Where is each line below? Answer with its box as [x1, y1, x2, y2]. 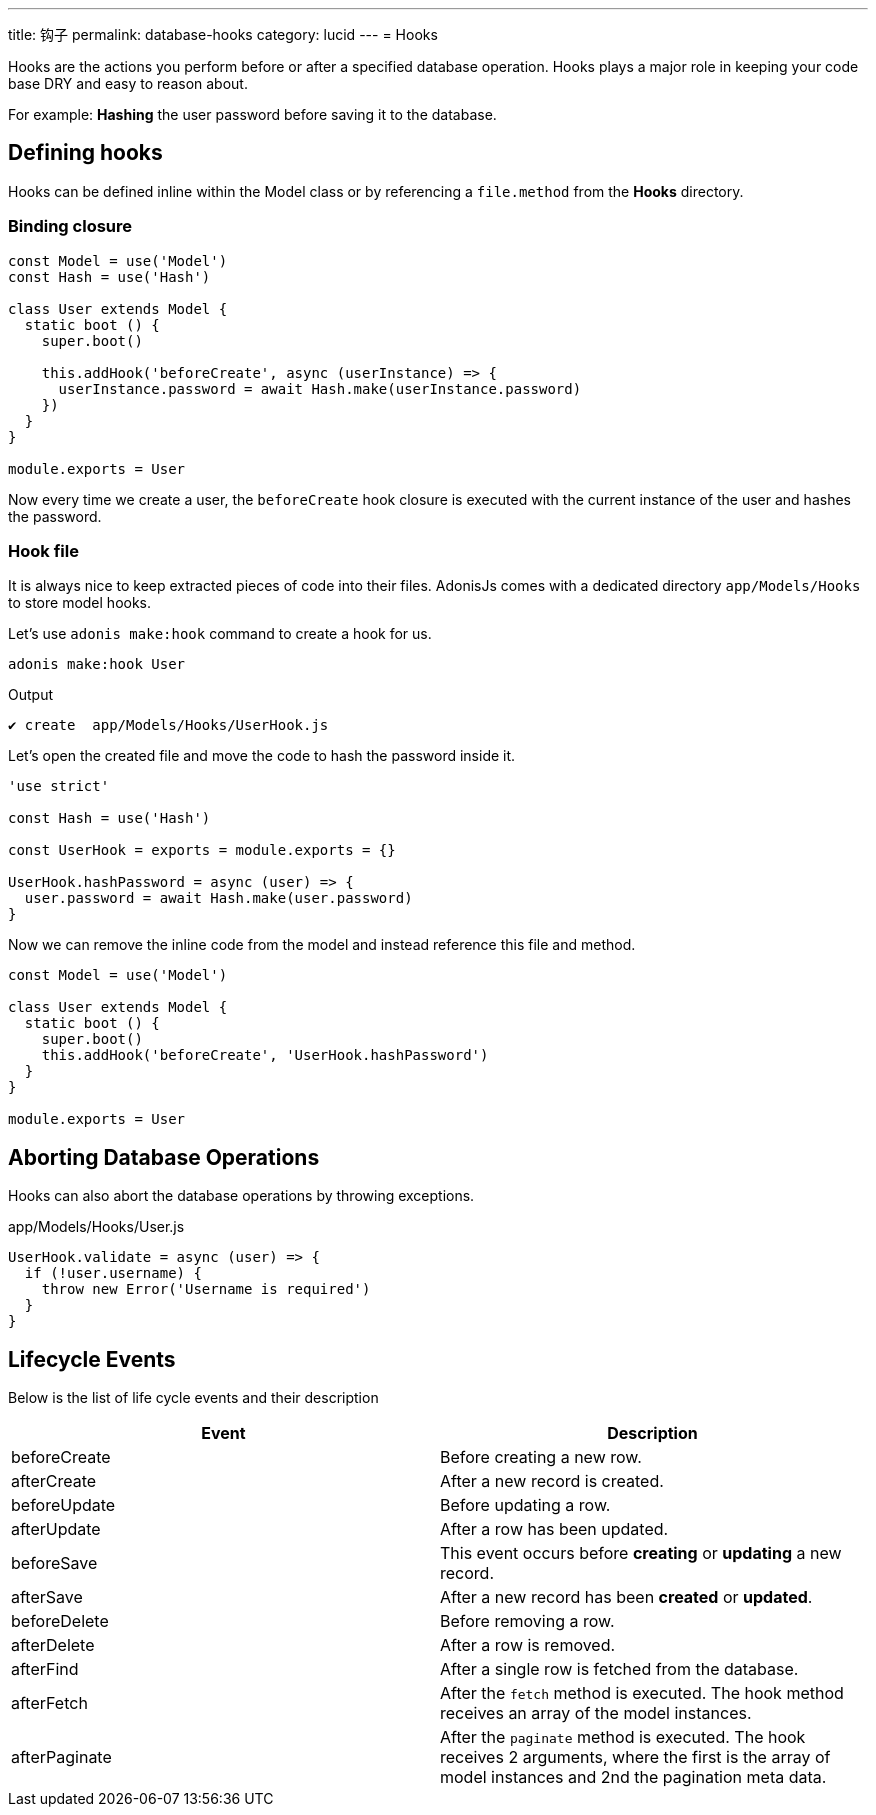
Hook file [8, 540, 79, 561]
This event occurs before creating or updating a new [440, 1543, 842, 1564]
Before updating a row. [440, 1495, 611, 1516]
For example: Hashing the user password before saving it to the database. [8, 106, 497, 123]
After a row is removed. [440, 1635, 616, 1656]
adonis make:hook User [8, 656, 186, 673]
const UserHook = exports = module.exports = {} [8, 842, 396, 859]
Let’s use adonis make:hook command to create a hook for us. [8, 625, 432, 643]
